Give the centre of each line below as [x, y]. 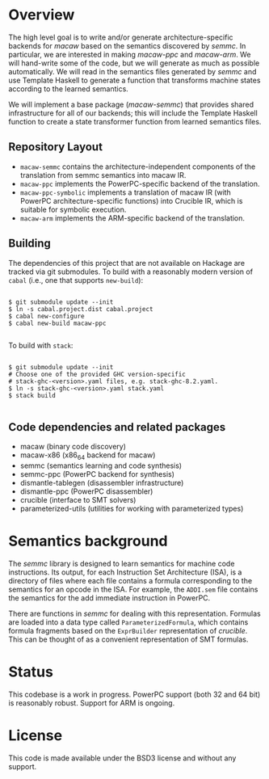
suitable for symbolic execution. [73, 209]
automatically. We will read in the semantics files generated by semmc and [132, 71]
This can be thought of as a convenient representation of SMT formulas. [128, 639]
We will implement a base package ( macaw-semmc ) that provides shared [131, 104]
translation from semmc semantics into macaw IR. [103, 175]
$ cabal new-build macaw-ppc [57, 323]
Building [29, 244]
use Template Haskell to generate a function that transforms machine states [134, 80]
